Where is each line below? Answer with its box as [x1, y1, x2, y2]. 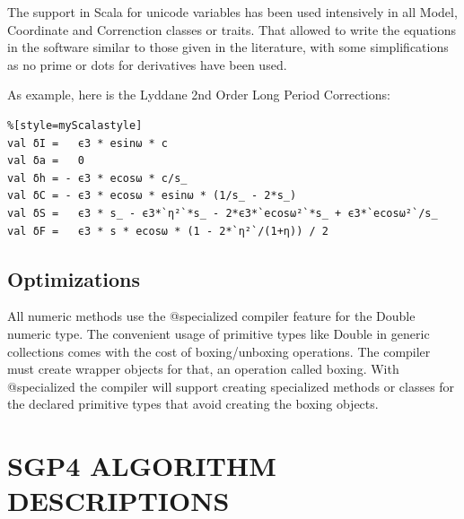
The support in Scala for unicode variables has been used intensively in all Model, [7, 3, 458, 21]
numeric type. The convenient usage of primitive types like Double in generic [7, 324, 430, 342]
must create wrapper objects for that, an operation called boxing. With [7, 359, 399, 378]
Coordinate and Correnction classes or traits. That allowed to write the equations [7, 20, 456, 39]
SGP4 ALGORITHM [7, 447, 276, 484]
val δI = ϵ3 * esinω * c [7, 136, 168, 150]
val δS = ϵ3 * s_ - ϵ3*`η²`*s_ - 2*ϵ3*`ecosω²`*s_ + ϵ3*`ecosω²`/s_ [7, 206, 438, 220]
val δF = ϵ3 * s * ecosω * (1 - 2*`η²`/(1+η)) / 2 [7, 224, 328, 238]
